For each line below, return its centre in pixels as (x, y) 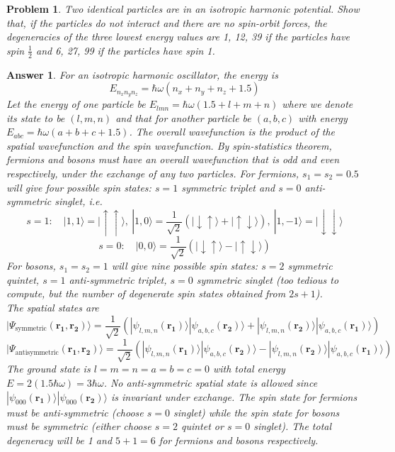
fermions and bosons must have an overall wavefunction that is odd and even (173, 159)
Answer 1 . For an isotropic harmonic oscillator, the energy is (142, 74)
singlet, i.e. (79, 201)
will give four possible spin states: (79, 187)
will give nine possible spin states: (185, 266)
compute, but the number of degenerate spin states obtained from (146, 293)
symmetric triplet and (228, 187)
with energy (323, 117)
